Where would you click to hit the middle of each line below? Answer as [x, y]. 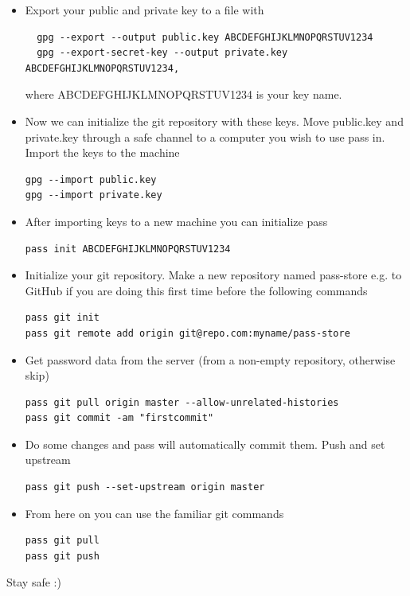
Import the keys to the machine [102, 152]
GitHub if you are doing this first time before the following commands [196, 290]
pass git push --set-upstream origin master [145, 487]
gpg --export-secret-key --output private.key [162, 53]
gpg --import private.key [94, 195]
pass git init [62, 318]
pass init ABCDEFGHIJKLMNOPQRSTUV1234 [128, 249]
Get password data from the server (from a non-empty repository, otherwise [210, 359]
